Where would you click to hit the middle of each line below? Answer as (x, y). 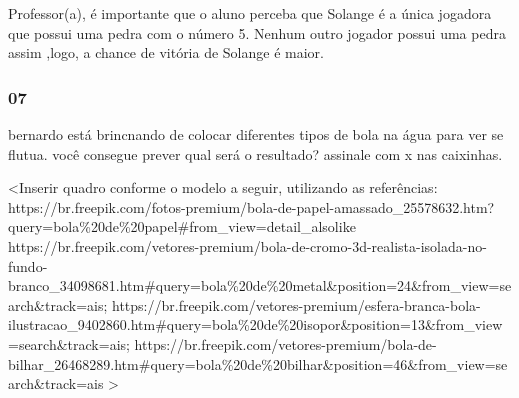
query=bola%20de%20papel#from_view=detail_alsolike (182, 226)
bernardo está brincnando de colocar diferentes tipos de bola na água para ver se (256, 134)
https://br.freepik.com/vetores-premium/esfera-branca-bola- (296, 304)
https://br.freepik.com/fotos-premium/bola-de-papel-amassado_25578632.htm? (251, 206)
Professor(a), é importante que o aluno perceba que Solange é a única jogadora (250, 13)
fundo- (28, 265)
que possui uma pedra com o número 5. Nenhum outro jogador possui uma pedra (257, 32)
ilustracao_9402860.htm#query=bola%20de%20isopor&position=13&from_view (255, 324)
